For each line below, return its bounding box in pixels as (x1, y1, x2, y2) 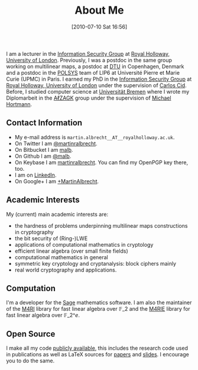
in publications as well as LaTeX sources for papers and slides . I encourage (6, 351, 189, 358)
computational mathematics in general (14, 253, 108, 261)
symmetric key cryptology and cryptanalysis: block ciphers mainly (14, 260, 176, 267)
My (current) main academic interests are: (6, 210, 108, 218)
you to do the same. (6, 357, 55, 365)
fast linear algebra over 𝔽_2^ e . (6, 312, 80, 319)
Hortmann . (6, 100, 33, 107)
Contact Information (6, 118, 83, 128)
